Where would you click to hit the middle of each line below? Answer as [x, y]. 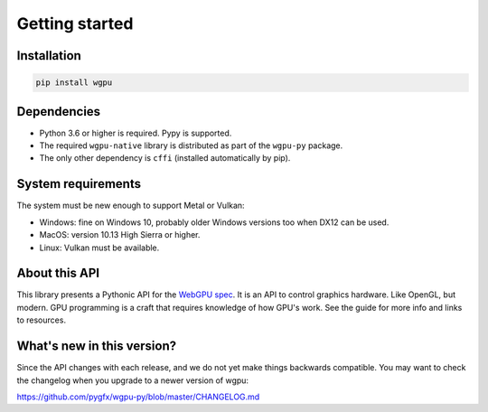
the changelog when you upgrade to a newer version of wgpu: [132, 380]
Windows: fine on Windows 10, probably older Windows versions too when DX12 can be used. [214, 222]
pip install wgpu [74, 83]
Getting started [75, 23]
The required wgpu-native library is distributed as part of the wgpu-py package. [191, 145]
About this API [58, 273]
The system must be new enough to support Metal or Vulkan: [131, 206]
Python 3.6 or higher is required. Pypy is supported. [136, 133]
